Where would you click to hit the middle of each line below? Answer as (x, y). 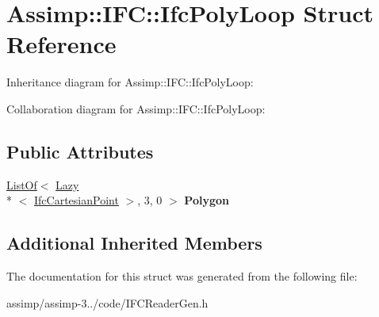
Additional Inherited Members (134, 243)
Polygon (207, 200)
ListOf (22, 184)
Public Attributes (80, 151)
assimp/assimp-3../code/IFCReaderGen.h (107, 302)
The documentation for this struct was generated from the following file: (182, 276)
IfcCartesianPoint (77, 200)
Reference (61, 44)
